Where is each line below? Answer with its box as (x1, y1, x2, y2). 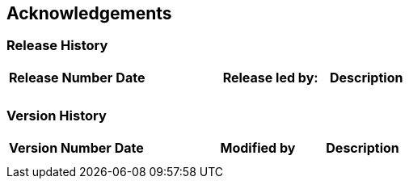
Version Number (9, 139, 112, 156)
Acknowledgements (6, 3, 172, 23)
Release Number (9, 69, 113, 86)
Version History (6, 107, 107, 124)
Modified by (220, 139, 296, 156)
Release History (6, 37, 108, 54)
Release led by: (222, 69, 318, 86)
